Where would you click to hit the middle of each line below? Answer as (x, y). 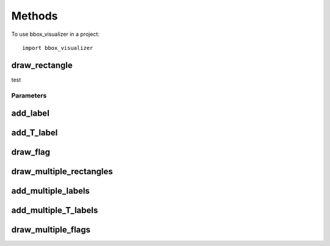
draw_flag (31, 152)
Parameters (29, 96)
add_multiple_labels (50, 191)
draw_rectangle (42, 65)
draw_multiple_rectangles (62, 171)
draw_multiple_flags (51, 230)
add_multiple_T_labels (55, 210)
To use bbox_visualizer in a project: (56, 34)
